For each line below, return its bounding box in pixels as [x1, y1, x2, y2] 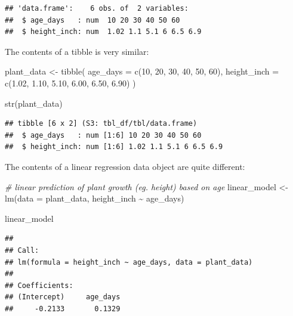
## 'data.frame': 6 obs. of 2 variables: [5, 4, 189, 13]
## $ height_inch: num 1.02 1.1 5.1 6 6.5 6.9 [5, 27, 202, 36]
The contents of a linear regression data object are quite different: [5, 160, 245, 172]
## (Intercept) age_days [5, 293, 121, 302]
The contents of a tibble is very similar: [5, 45, 149, 57]
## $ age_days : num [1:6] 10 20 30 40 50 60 [5, 131, 202, 140]
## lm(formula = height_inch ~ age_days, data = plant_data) [5, 258, 253, 267]
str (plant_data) [5, 97, 63, 109]
